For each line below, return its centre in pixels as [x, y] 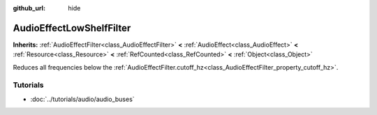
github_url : [29, 8]
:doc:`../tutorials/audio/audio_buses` [83, 99]
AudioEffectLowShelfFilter [72, 28]
